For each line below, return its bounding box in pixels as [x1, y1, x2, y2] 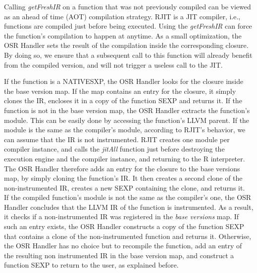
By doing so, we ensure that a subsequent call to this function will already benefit [4, 49, 253, 60]
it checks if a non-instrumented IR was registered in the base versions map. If [4, 211, 239, 222]
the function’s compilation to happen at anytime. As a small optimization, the [4, 30, 242, 40]
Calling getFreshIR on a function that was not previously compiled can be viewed [4, 1, 251, 11]
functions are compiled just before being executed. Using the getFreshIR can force [4, 21, 252, 31]
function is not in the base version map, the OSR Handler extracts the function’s [4, 105, 250, 115]
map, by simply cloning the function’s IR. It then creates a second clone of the [4, 173, 243, 183]
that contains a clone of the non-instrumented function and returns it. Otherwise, [4, 231, 252, 241]
